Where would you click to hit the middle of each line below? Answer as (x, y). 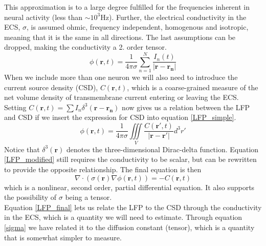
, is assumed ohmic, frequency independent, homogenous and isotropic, (137, 27)
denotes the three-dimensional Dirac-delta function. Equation (162, 149)
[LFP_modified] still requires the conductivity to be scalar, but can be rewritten (130, 159)
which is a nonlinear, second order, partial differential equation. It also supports (129, 187)
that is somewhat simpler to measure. (63, 237)
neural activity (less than (43, 17)
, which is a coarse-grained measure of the (193, 87)
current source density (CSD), (51, 87)
